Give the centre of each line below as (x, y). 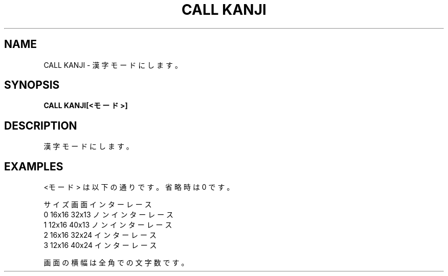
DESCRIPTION (41, 126)
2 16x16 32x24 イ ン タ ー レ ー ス (100, 235)
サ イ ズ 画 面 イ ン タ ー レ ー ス (98, 205)
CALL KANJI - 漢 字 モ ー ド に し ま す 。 (113, 65)
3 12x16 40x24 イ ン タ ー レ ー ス (100, 245)
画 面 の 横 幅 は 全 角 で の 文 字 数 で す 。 (116, 263)
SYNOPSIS (32, 85)
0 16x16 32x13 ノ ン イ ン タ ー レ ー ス (109, 215)
